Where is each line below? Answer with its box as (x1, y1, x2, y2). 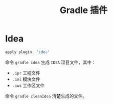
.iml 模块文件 (12, 76, 41, 82)
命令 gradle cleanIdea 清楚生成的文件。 (5, 93, 87, 99)
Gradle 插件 (59, 4, 108, 16)
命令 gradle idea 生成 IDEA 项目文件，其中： (5, 59, 96, 65)
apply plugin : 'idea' (5, 49, 50, 54)
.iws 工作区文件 (12, 82, 45, 88)
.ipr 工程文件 (12, 69, 41, 75)
